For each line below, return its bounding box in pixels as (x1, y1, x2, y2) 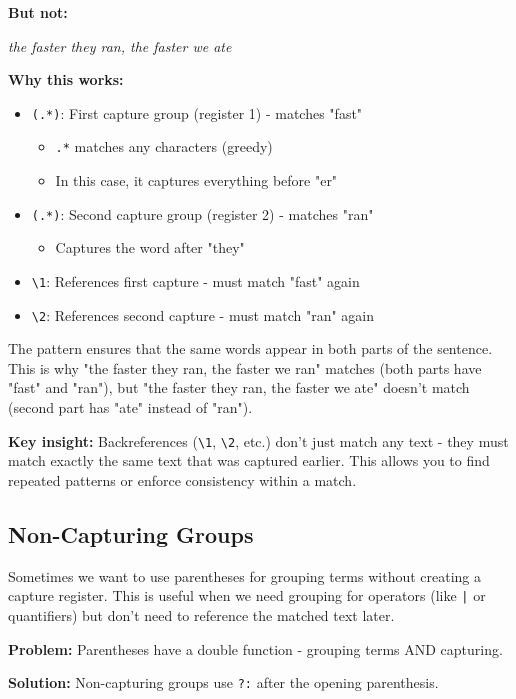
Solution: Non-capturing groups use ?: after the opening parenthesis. (8, 672, 439, 693)
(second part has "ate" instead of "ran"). (8, 397, 253, 418)
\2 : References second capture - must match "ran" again (31, 304, 375, 325)
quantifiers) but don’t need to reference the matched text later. (8, 604, 395, 625)
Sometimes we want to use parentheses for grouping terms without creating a (8, 565, 482, 586)
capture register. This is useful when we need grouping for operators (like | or (8, 585, 486, 606)
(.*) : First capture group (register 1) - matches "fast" (31, 102, 363, 123)
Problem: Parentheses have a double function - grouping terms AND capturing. (8, 638, 503, 659)
